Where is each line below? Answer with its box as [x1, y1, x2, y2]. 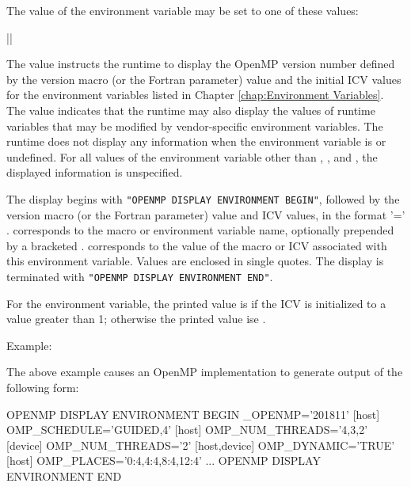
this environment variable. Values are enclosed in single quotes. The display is [6, 253, 384, 269]
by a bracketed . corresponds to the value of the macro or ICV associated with [6, 237, 387, 253]
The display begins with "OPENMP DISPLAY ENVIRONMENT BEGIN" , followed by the [6, 190, 400, 207]
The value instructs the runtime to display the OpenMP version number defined [6, 55, 395, 72]
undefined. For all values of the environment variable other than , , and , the [6, 148, 378, 165]
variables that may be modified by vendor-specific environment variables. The [6, 117, 383, 134]
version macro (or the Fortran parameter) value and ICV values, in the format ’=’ [6, 206, 405, 223]
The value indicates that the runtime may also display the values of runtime [6, 101, 375, 118]
